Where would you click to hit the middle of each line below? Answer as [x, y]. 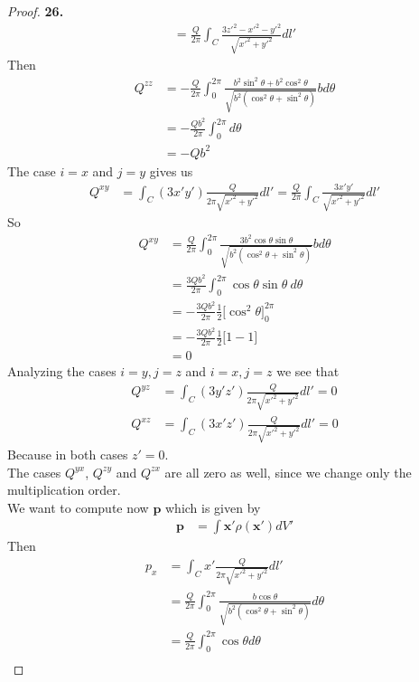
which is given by [213, 507]
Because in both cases [68, 454]
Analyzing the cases [62, 371]
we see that [308, 371]
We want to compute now [78, 507]
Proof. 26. [36, 11]
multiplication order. [64, 490]
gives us [171, 170]
